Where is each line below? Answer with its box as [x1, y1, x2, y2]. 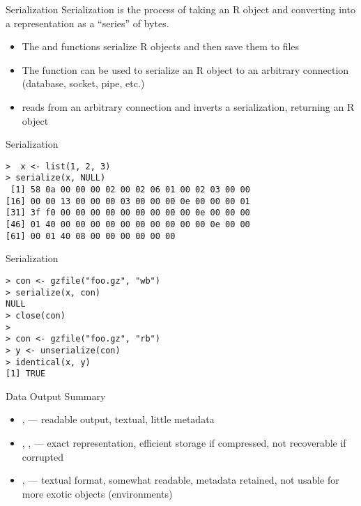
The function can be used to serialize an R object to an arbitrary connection [22, 62, 349, 77]
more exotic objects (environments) [22, 486, 173, 500]
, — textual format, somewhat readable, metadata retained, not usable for [22, 473, 339, 487]
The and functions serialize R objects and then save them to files [22, 39, 300, 54]
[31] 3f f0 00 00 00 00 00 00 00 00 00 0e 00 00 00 [6, 208, 250, 218]
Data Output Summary [6, 388, 106, 403]
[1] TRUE [6, 369, 46, 379]
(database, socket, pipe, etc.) [22, 76, 145, 91]
